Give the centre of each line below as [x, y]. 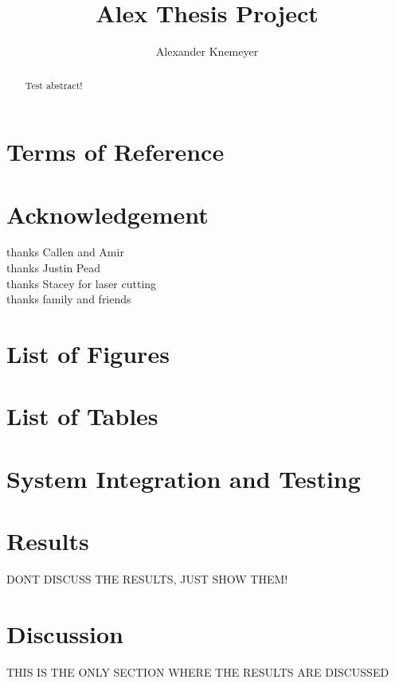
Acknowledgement [108, 214]
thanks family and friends [69, 299]
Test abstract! [54, 85]
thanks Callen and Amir [65, 252]
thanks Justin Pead [54, 268]
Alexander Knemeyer [207, 51]
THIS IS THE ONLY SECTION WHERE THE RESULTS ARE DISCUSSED [198, 671]
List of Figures [88, 354]
